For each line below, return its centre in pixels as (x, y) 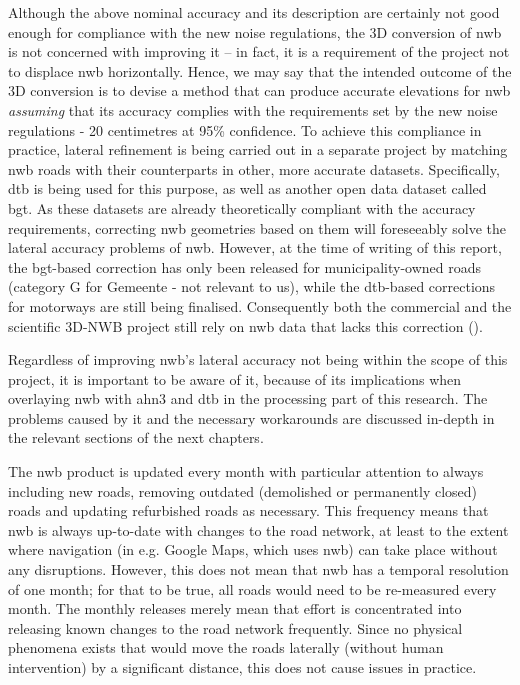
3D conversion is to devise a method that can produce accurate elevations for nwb (259, 90)
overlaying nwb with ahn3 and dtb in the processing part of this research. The (248, 398)
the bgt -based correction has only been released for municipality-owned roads (245, 266)
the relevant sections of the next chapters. (136, 437)
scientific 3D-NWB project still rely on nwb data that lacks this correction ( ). (245, 325)
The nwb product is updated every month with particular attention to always (246, 471)
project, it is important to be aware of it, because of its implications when (235, 378)
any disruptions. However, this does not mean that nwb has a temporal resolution (258, 569)
